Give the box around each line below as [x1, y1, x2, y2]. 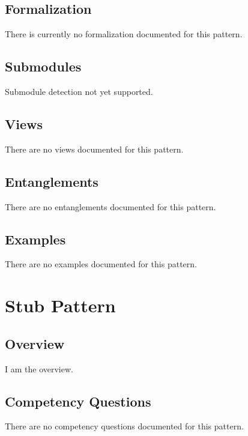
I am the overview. [5, 362, 73, 375]
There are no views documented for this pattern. [5, 142, 184, 155]
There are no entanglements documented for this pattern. [5, 200, 216, 213]
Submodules [5, 57, 82, 76]
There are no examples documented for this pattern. [5, 258, 197, 270]
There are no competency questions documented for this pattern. [5, 420, 244, 432]
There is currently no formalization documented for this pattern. [5, 28, 243, 40]
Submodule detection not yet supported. [5, 85, 153, 97]
